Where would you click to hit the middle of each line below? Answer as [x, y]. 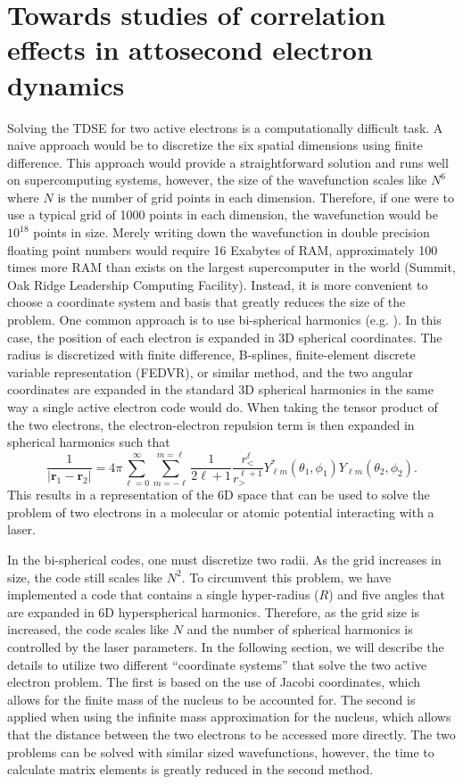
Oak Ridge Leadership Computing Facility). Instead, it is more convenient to [218, 284]
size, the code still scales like [85, 577]
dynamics [66, 84]
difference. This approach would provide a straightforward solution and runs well [228, 162]
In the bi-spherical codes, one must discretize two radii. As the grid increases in [224, 560]
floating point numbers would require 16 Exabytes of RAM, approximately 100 [223, 249]
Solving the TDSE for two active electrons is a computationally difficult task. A [225, 127]
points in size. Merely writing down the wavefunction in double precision [231, 232]
